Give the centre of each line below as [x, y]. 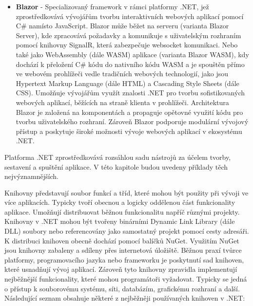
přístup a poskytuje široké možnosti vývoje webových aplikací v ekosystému [129, 131]
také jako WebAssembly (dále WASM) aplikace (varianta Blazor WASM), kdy [132, 54]
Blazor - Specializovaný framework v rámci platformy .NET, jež [112, 6]
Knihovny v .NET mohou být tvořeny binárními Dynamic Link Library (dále [120, 221]
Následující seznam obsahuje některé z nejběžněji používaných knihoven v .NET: [125, 298]
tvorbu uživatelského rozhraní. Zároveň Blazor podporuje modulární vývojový [132, 121]
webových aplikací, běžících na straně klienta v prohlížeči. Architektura [122, 102]
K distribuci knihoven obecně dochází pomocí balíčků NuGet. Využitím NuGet [122, 240]
